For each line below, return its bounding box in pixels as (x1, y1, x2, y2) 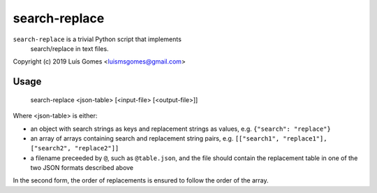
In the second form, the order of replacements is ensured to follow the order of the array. (13, 176, 269, 185)
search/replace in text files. (30, 44, 109, 52)
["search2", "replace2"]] (30, 144, 119, 152)
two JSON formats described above (30, 164, 134, 172)
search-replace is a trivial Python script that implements (13, 35, 182, 43)
